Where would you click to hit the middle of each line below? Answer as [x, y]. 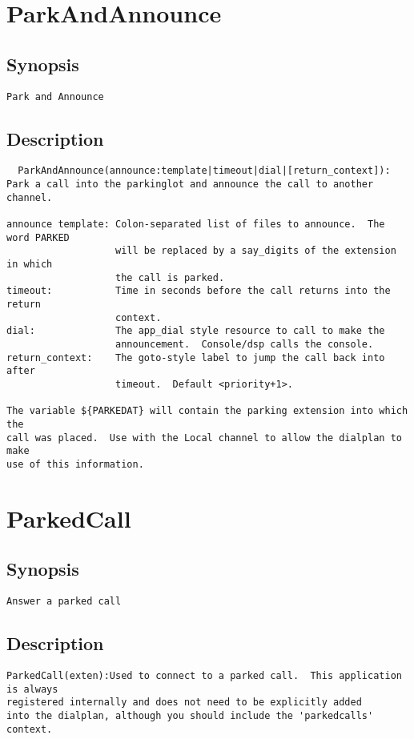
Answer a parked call [64, 602]
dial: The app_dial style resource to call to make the [196, 331]
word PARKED [38, 237]
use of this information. [75, 464]
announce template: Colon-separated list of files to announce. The [196, 225]
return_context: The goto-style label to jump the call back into [196, 357]
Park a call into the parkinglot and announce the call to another [190, 185]
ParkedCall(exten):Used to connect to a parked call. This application [204, 675]
